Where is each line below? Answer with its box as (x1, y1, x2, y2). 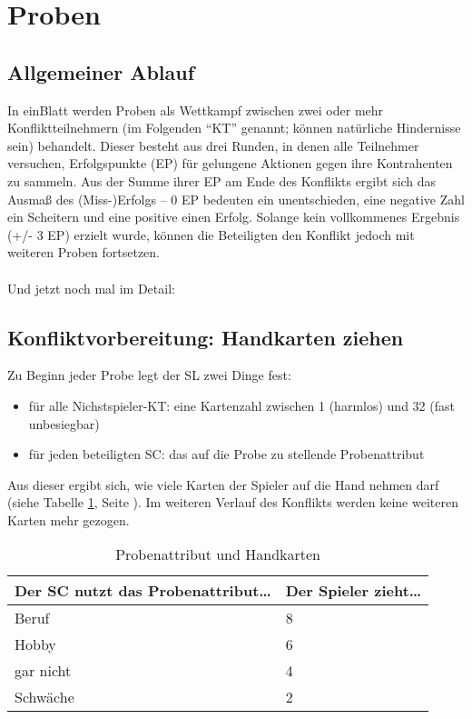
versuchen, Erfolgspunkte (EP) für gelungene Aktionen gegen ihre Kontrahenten (7, 154, 453, 173)
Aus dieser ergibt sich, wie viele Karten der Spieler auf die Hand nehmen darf (7, 474, 439, 494)
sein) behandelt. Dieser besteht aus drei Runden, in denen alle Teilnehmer (7, 135, 419, 155)
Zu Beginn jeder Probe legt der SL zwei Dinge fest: (7, 365, 291, 384)
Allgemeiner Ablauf (7, 57, 195, 85)
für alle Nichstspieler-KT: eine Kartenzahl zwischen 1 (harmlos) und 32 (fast (28, 395, 455, 414)
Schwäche (15, 686, 74, 708)
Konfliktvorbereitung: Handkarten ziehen (7, 323, 404, 351)
